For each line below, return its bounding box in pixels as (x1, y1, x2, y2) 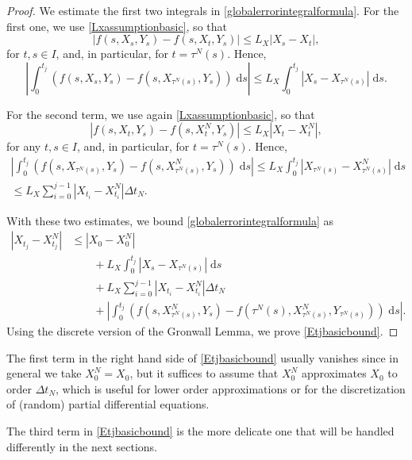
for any (6, 138, 41, 155)
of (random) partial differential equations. (6, 396, 210, 412)
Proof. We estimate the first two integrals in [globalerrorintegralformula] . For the (6, 2, 399, 18)
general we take (6, 365, 82, 381)
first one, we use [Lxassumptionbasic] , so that (6, 17, 227, 34)
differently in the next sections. (6, 438, 157, 454)
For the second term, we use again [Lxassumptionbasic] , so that (6, 105, 315, 122)
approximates (301, 365, 367, 381)
